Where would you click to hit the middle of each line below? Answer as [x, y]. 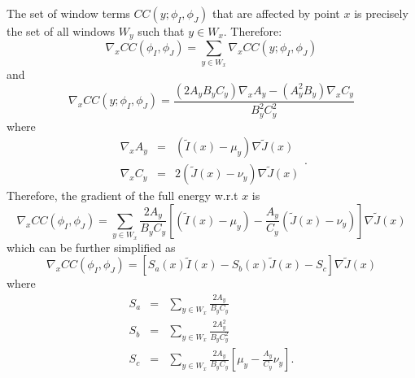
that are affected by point [276, 13]
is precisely [381, 13]
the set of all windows [61, 31]
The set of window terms [68, 13]
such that [161, 31]
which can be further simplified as [91, 247]
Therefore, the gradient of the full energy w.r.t [122, 196]
